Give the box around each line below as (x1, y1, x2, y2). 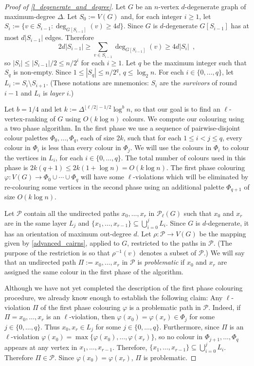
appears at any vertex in (4, 342, 77, 352)
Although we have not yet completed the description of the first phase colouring (4, 283, 243, 293)
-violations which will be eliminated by (133, 172, 249, 182)
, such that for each (123, 133, 181, 143)
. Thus (40, 321, 60, 331)
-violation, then (69, 311, 115, 322)
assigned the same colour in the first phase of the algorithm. (4, 266, 183, 276)
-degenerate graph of (184, 1, 246, 11)
